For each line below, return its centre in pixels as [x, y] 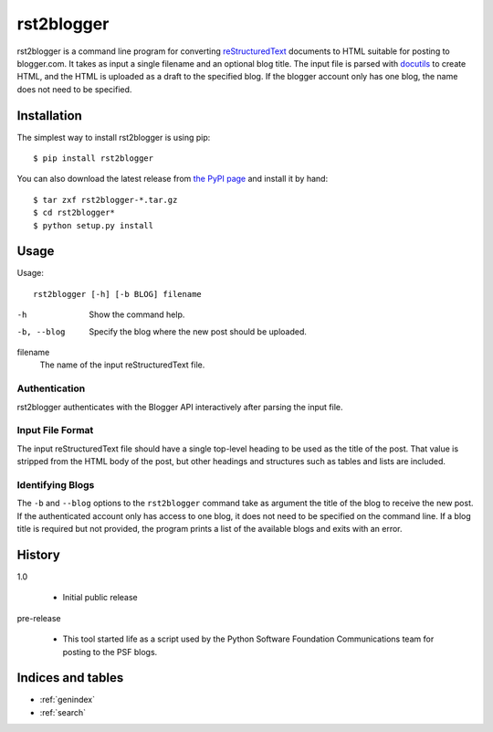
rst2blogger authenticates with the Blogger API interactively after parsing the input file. [180, 407]
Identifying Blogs [56, 484]
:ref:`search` [63, 712]
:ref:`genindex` [68, 700]
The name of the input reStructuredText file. [122, 365]
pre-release [39, 618]
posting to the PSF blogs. [110, 652]
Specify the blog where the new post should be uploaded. [198, 331]
